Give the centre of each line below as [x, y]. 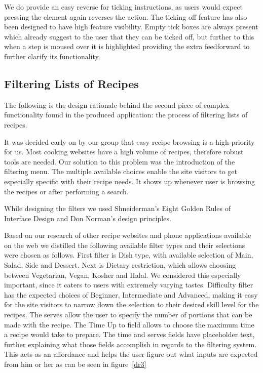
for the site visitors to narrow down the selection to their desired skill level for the [131, 304]
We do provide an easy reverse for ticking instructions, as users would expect [123, 7]
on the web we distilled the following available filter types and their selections [125, 245]
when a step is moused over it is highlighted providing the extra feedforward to [127, 46]
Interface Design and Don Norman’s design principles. [88, 218]
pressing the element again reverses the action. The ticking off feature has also [126, 16]
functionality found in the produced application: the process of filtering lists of [126, 115]
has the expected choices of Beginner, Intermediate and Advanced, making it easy [131, 294]
